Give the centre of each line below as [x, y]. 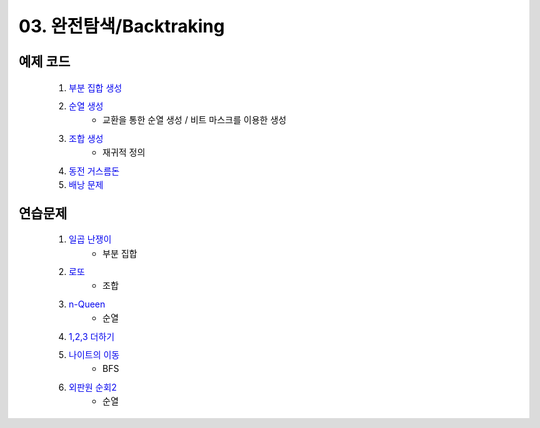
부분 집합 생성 [95, 87]
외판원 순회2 [92, 387]
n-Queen [87, 304]
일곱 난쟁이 [90, 239]
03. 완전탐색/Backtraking [121, 26]
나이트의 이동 [94, 355]
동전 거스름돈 [94, 171]
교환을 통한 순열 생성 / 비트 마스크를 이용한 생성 [194, 120]
